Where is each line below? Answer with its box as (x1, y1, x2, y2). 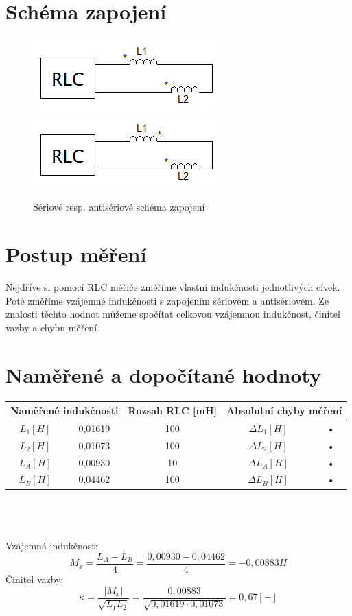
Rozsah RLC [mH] (128, 403, 217, 418)
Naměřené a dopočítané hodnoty (5, 360, 322, 388)
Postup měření (5, 240, 147, 268)
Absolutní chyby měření (226, 403, 342, 418)
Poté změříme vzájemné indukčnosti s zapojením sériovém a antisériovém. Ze (5, 293, 329, 307)
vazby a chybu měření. (5, 320, 99, 334)
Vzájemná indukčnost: (5, 538, 98, 553)
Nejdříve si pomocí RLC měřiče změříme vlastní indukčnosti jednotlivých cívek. (5, 280, 340, 294)
